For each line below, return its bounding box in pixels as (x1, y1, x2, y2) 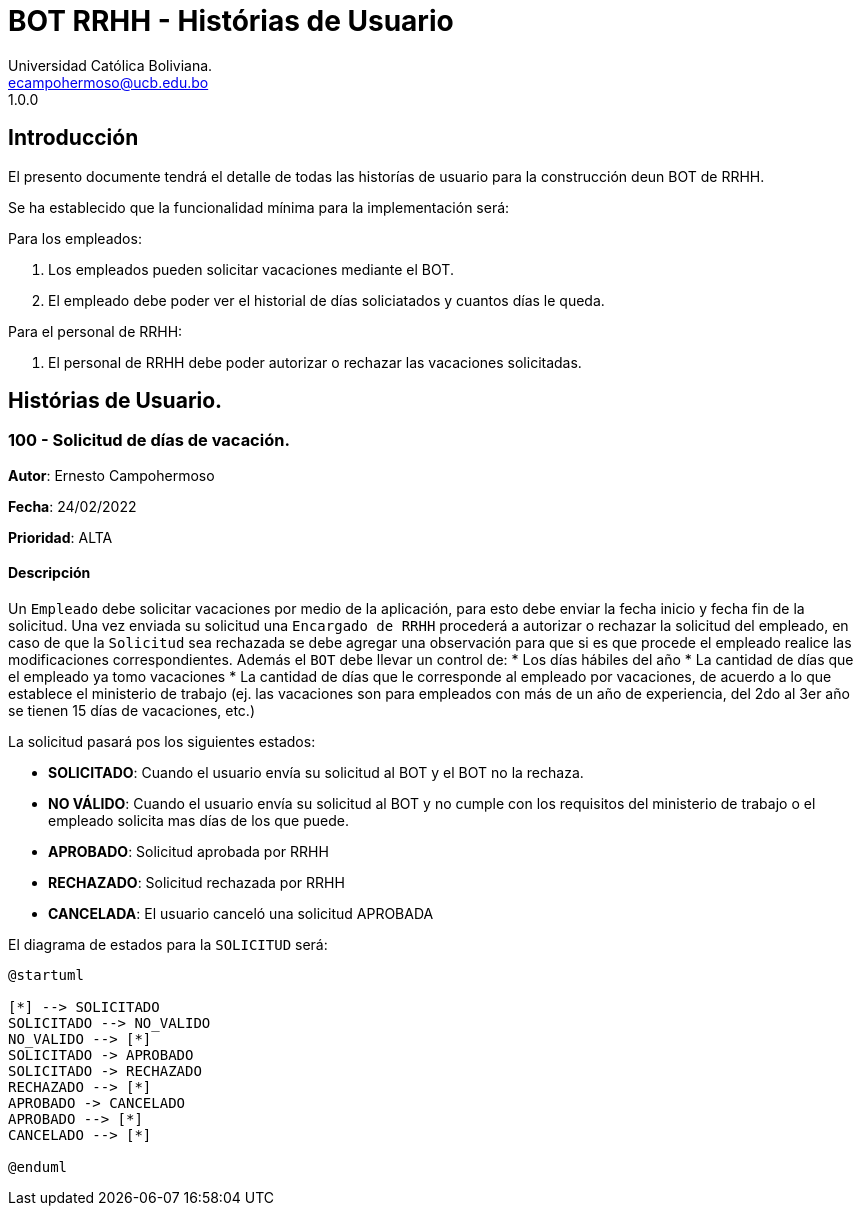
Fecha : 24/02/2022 (8, 497, 137, 515)
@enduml (8, 1159, 68, 1176)
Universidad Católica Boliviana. (8, 56, 213, 74)
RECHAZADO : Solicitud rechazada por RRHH (48, 874, 345, 892)
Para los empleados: (8, 229, 142, 247)
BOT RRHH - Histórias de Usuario (8, 4, 454, 38)
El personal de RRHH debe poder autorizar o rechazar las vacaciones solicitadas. (48, 353, 582, 371)
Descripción (8, 564, 91, 582)
